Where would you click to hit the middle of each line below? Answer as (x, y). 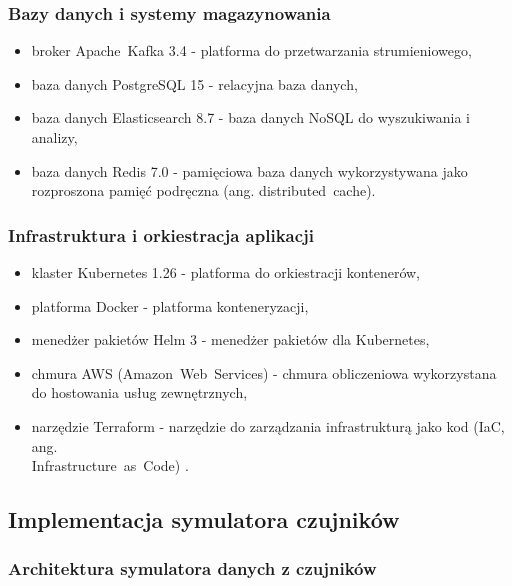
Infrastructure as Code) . (110, 465)
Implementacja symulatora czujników (204, 519)
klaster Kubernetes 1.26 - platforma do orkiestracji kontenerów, (225, 272)
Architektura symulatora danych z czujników (192, 568)
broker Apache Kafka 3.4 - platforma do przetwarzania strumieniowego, (251, 50)
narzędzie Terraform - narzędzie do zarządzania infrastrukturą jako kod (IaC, (268, 425)
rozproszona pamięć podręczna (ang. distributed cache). (203, 190)
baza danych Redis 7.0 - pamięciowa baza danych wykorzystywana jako (249, 170)
